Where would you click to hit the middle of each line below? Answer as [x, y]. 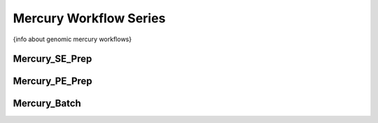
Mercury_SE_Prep [52, 59]
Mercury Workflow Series [89, 18]
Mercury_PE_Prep [52, 81]
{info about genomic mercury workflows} [72, 39]
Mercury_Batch [47, 104]
